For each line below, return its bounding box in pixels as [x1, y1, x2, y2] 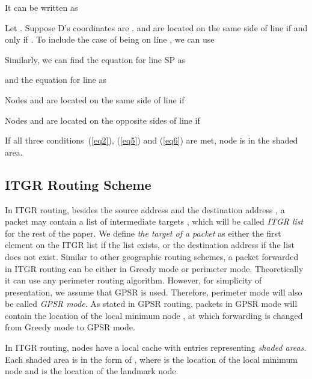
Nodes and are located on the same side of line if [5, 93, 185, 106]
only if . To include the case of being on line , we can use [5, 33, 215, 46]
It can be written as [5, 1, 78, 13]
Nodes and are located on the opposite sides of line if [5, 114, 200, 126]
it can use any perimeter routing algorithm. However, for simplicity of [5, 274, 262, 287]
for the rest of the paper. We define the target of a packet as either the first [5, 226, 281, 239]
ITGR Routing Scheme [5, 175, 151, 193]
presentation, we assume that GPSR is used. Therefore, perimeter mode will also [5, 285, 302, 298]
